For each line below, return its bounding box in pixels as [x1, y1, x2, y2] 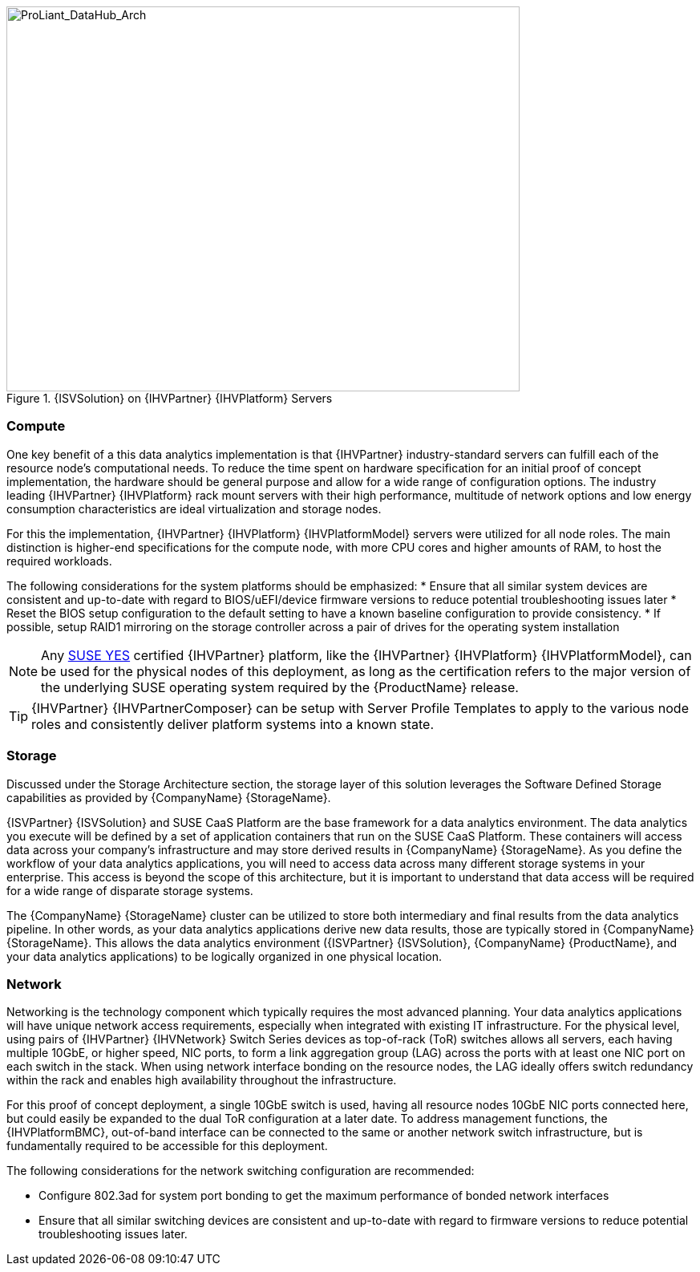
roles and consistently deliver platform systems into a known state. [31, 715, 435, 732]
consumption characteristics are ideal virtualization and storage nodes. [6, 501, 382, 516]
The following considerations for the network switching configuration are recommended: [6, 1164, 475, 1178]
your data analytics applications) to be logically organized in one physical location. [6, 949, 443, 963]
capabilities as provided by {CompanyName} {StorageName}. [6, 790, 331, 804]
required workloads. [6, 553, 112, 568]
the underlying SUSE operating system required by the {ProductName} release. [41, 679, 519, 695]
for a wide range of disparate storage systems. [6, 883, 253, 897]
